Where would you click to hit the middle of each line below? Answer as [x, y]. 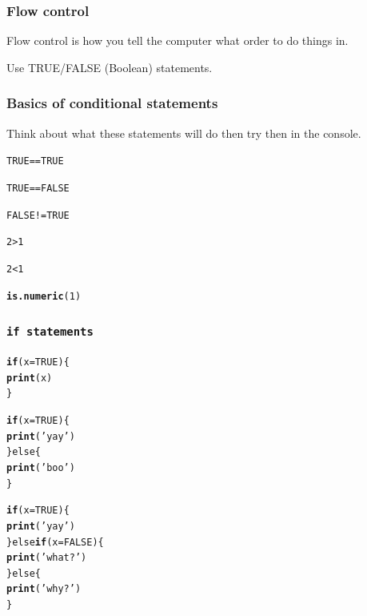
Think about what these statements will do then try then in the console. [184, 133]
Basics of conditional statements [112, 103]
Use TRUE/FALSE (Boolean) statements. [110, 67]
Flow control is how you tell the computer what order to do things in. [178, 40]
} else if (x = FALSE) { [55, 542]
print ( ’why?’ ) [44, 589]
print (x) [30, 378]
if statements [50, 332]
